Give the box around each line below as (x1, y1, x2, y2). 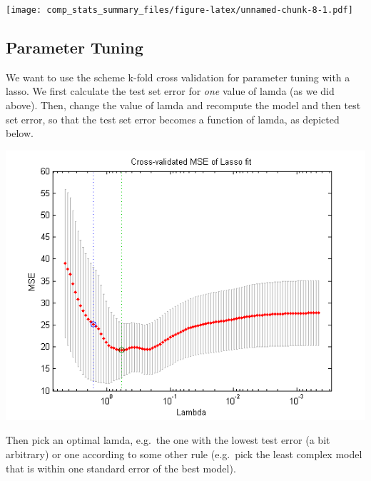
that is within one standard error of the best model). (6, 460, 236, 475)
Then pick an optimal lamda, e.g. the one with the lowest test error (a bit (6, 432, 330, 447)
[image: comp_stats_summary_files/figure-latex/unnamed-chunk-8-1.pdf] (6, 5, 353, 15)
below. (6, 126, 34, 141)
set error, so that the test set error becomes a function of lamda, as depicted (6, 111, 340, 126)
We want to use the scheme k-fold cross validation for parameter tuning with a (6, 69, 350, 84)
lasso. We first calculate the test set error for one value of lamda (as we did (6, 83, 335, 98)
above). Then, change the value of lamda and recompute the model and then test (6, 98, 361, 113)
